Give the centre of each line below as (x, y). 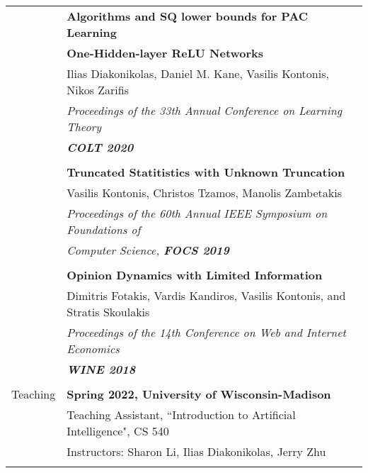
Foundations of (104, 229)
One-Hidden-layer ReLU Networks (165, 53)
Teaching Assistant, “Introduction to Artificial (181, 414)
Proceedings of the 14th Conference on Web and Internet (206, 332)
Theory (84, 127)
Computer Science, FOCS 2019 (148, 250)
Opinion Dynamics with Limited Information (195, 275)
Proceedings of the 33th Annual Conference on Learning (204, 110)
